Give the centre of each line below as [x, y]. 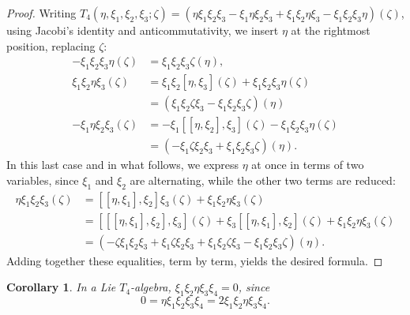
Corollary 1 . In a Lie [61, 287]
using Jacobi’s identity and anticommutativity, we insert [143, 30]
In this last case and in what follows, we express [123, 165]
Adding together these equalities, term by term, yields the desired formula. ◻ [195, 260]
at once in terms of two [308, 165]
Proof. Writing [41, 13]
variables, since [43, 180]
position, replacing [51, 45]
